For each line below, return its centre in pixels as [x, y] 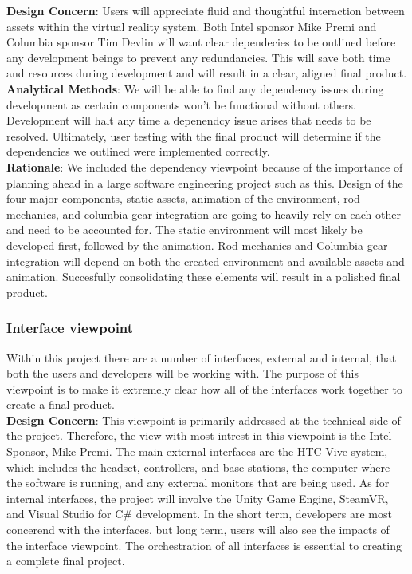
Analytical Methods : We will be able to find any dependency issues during [195, 88]
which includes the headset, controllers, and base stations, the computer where [198, 467]
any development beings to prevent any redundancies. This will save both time [198, 57]
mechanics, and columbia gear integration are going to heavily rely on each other [204, 214]
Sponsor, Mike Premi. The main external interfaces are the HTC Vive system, [197, 451]
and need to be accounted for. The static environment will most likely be [184, 230]
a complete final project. [66, 561]
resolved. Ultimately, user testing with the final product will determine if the [194, 135]
